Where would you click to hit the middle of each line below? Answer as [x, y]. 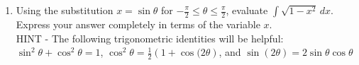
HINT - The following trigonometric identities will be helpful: [150, 38]
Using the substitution [65, 10]
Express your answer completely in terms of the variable [138, 24]
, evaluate [247, 10]
